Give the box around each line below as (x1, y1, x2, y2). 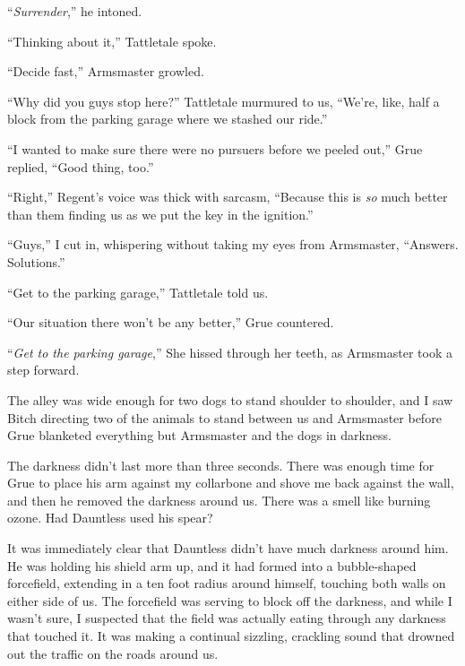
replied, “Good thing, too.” (7, 157, 154, 176)
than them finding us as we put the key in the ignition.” (7, 204, 314, 223)
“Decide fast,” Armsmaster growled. (7, 62, 204, 81)
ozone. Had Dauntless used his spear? (7, 508, 213, 527)
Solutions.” (7, 252, 65, 271)
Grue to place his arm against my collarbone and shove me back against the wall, (7, 473, 454, 492)
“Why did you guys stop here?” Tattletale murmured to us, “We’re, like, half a (7, 91, 440, 110)
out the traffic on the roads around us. (7, 644, 219, 662)
